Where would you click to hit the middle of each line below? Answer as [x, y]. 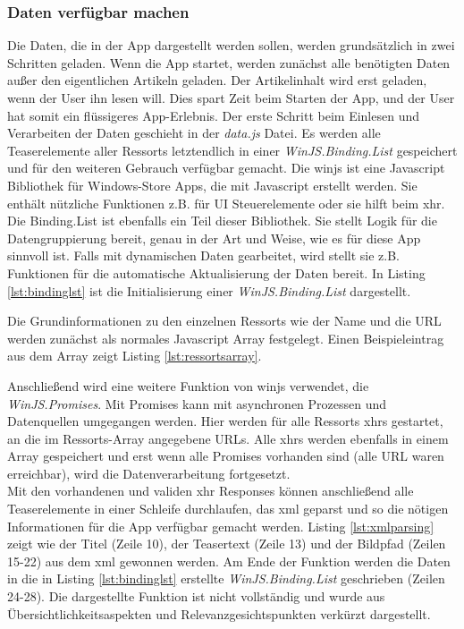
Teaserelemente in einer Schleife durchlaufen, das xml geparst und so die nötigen [228, 509]
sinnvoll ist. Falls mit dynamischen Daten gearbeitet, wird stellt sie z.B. [203, 255]
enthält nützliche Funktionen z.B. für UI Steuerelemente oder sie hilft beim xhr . [226, 203]
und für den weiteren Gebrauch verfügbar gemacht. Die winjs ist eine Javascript [226, 168]
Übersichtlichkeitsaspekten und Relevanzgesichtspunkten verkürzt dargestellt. [219, 613]
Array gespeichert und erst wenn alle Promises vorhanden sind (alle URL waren [226, 456]
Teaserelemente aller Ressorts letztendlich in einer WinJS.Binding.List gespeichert [232, 150]
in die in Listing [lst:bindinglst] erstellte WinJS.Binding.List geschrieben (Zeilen [226, 578]
